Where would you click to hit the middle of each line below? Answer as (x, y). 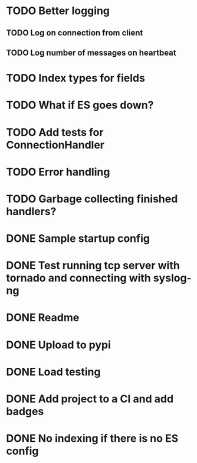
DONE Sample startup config (78, 239)
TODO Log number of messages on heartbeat (91, 52)
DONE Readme (43, 318)
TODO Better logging (58, 11)
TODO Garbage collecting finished (92, 199)
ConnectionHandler (55, 145)
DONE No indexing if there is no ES (92, 438)
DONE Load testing (53, 372)
